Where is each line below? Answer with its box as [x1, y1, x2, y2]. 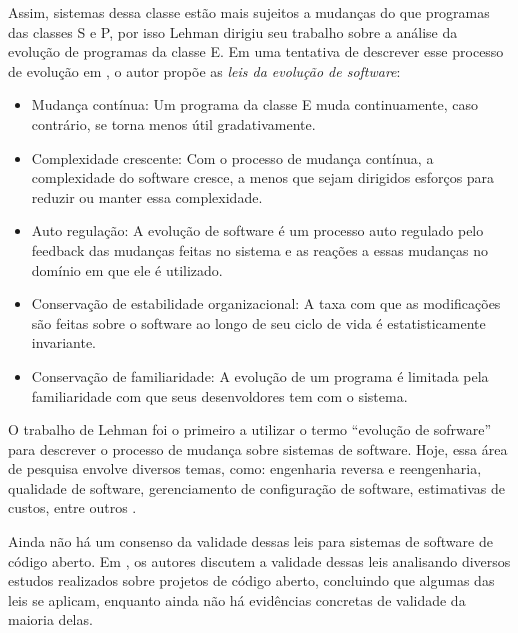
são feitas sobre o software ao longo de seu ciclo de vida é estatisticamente [31, 312, 486, 333]
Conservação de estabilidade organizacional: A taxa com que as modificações [31, 293, 501, 314]
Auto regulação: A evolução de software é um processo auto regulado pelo [31, 220, 484, 241]
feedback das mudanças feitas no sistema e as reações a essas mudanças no [31, 239, 488, 260]
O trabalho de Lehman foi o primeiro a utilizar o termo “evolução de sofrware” [8, 419, 492, 440]
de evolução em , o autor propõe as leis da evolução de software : [8, 60, 401, 81]
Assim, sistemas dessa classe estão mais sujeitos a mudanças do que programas [8, 2, 490, 22]
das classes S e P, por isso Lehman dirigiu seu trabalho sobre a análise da [8, 21, 458, 42]
